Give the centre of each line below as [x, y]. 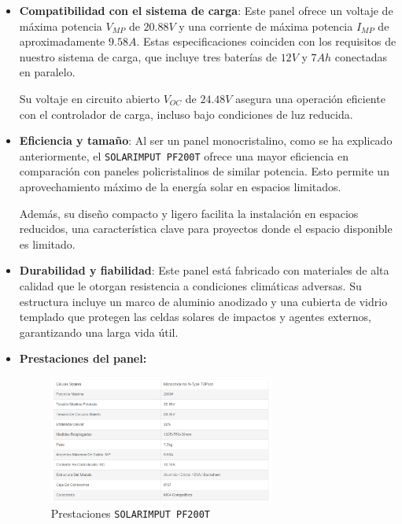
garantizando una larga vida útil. [99, 332]
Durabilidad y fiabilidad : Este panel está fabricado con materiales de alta [204, 270]
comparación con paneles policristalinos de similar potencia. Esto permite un [204, 171]
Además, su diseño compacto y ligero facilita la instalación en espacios [189, 213]
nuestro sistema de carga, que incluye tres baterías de [148, 56]
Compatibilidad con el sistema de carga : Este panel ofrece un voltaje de [206, 10]
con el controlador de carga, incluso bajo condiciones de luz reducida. [186, 114]
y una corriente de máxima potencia [266, 26]
